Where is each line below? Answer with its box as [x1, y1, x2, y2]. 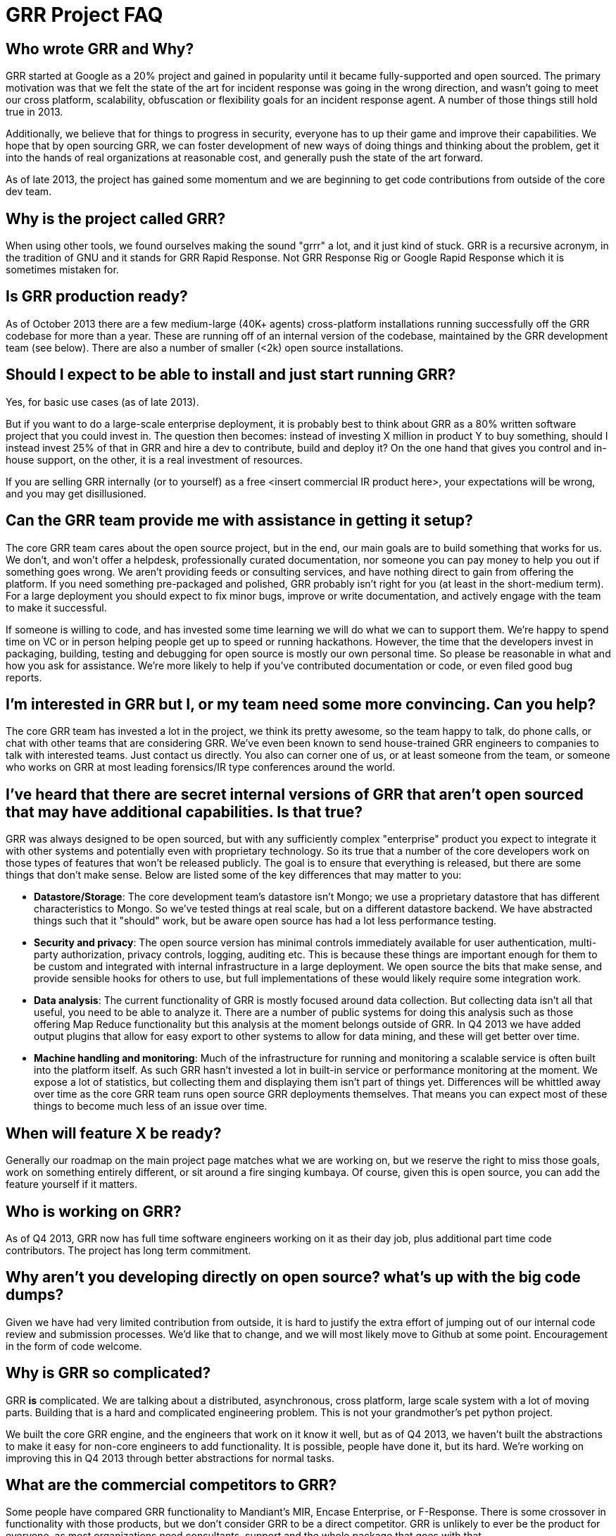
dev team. [6, 185, 52, 198]
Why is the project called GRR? [6, 209, 226, 228]
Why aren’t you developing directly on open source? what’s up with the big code [6, 1268, 581, 1287]
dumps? [6, 1286, 64, 1304]
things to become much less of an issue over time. [34, 1100, 268, 1113]
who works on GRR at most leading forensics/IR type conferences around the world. [6, 761, 396, 774]
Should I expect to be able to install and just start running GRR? [6, 366, 456, 384]
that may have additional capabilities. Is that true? [6, 803, 363, 821]
